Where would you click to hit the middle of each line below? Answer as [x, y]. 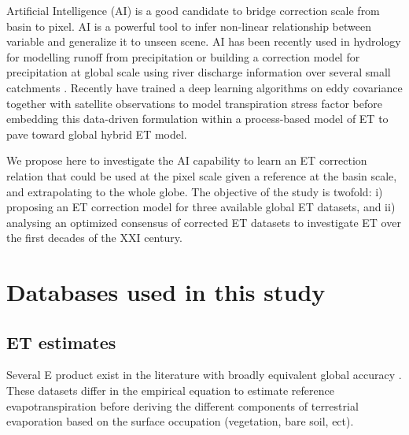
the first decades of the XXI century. [94, 238]
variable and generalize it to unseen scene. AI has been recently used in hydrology [204, 41]
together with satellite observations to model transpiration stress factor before [194, 103]
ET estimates [61, 342]
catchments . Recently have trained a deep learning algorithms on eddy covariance [204, 87]
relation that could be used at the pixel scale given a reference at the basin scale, [202, 175]
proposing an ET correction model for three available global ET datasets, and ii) [201, 207]
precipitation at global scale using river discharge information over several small [199, 72]
